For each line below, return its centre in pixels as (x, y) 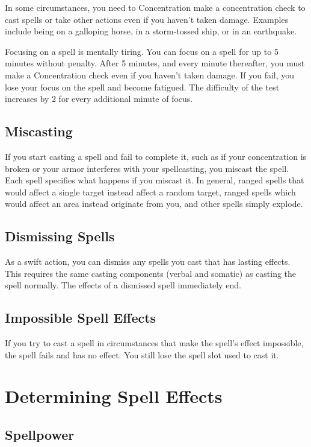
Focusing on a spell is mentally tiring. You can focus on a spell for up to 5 (142, 51)
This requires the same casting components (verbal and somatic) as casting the (151, 273)
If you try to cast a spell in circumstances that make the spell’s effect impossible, (154, 343)
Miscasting (39, 131)
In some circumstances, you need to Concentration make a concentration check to (155, 7)
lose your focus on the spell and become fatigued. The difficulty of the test (142, 87)
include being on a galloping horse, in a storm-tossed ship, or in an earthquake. (151, 31)
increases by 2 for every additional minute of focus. (99, 99)
